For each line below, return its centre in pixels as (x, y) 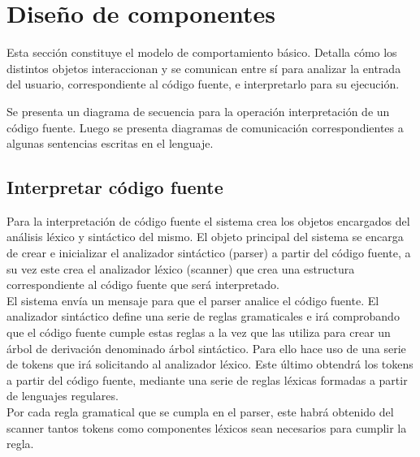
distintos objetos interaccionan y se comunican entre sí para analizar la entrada (204, 68)
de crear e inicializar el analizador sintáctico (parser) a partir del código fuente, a (209, 253)
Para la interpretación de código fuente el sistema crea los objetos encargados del (208, 220)
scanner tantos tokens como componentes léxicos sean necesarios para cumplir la (207, 427)
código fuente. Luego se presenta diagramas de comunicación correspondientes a (205, 127)
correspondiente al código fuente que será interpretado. (143, 285)
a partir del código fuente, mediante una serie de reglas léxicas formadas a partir (207, 379)
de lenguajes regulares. (63, 396)
